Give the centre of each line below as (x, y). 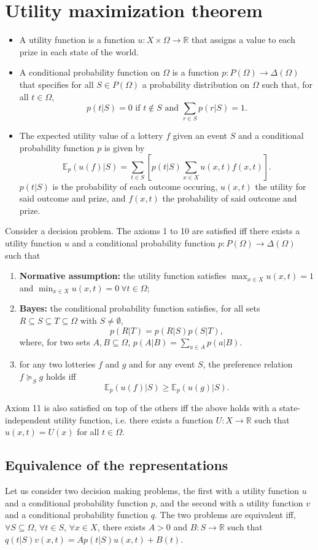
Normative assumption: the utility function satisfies (123, 276)
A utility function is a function (77, 40)
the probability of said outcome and (230, 198)
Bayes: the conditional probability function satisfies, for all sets (140, 308)
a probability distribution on (196, 84)
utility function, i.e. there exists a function (133, 419)
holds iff (61, 376)
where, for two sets (55, 341)
